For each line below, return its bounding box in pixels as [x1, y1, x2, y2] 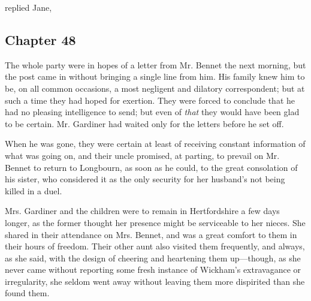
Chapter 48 [5, 30, 76, 49]
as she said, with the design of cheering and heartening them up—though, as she [5, 251, 301, 264]
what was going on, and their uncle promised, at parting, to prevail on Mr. [5, 149, 280, 161]
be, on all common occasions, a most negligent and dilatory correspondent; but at [5, 82, 305, 94]
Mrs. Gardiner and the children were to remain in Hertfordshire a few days [5, 204, 280, 217]
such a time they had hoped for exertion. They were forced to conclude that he [5, 94, 295, 106]
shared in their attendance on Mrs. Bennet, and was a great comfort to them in [5, 228, 297, 240]
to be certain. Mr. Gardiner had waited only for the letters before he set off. [5, 117, 284, 130]
